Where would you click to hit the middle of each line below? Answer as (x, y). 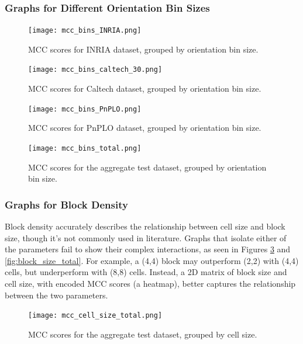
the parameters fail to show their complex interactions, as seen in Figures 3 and (148, 249)
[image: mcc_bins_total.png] (85, 148)
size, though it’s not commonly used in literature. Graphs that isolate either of (146, 237)
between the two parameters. (56, 295)
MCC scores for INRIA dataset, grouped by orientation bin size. (143, 49)
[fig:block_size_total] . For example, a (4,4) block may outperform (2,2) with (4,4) (152, 260)
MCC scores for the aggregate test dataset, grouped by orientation (147, 167)
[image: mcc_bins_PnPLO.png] (85, 109)
